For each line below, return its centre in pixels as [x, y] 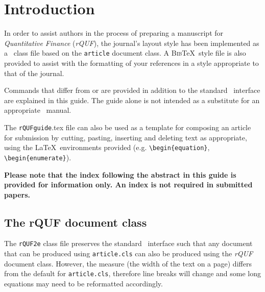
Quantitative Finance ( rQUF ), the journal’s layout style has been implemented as [132, 43]
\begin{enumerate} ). [38, 157]
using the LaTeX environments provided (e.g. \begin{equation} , [107, 147]
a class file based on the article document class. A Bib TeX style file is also [125, 53]
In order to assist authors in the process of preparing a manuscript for [114, 33]
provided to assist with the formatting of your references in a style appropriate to [131, 63]
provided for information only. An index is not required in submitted [128, 185]
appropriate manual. [38, 110]
